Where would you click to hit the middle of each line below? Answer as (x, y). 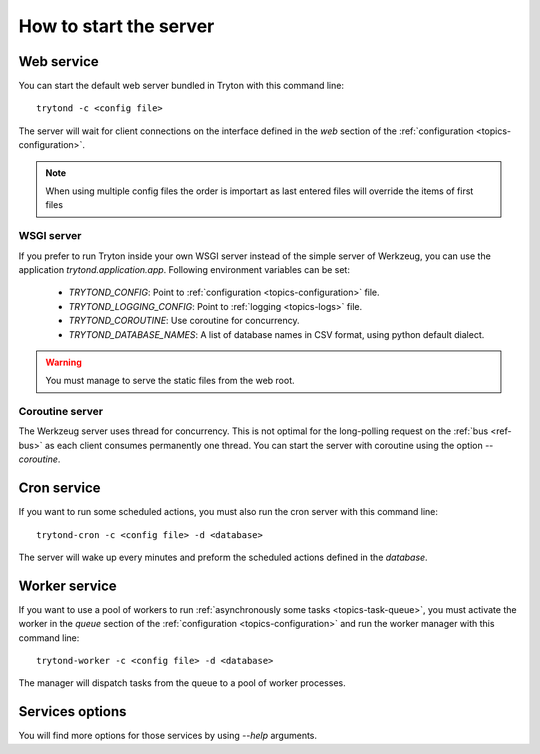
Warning (63, 362)
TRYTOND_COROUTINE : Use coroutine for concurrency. (184, 321)
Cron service (59, 488)
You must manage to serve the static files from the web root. (170, 381)
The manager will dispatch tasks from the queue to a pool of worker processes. (182, 683)
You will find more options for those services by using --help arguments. (168, 736)
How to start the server (116, 26)
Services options (72, 711)
